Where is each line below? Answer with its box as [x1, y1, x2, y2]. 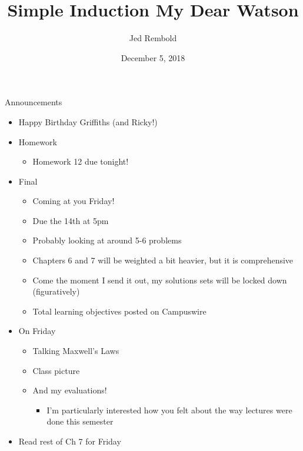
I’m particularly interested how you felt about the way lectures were [46, 403, 292, 416]
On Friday [18, 325, 56, 337]
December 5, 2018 [121, 51, 185, 64]
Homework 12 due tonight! [32, 155, 129, 168]
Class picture [32, 364, 80, 376]
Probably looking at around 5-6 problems [32, 234, 182, 246]
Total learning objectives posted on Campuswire [32, 305, 207, 317]
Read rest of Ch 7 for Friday [18, 435, 121, 447]
